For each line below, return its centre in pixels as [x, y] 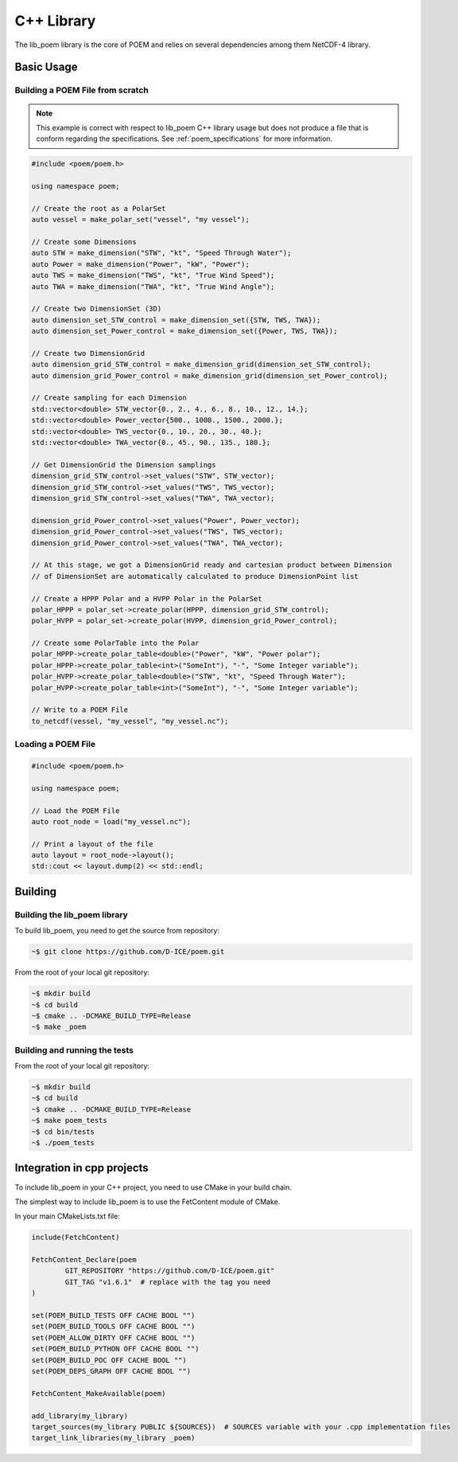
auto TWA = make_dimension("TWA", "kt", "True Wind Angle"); [153, 286]
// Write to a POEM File [80, 710]
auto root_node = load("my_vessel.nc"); [111, 821]
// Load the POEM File [76, 811]
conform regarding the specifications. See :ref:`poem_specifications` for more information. [184, 139]
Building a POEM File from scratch [82, 90]
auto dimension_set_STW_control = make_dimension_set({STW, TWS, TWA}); [176, 320]
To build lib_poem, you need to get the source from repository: [117, 931]
